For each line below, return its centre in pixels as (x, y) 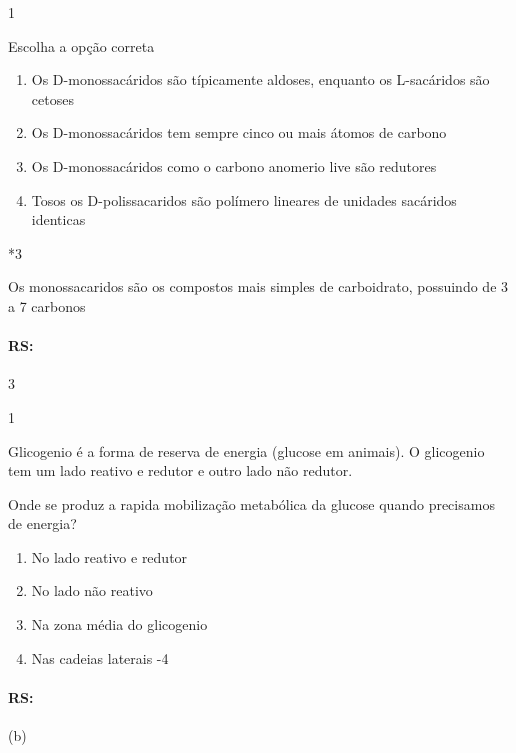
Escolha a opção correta (81, 45)
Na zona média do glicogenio (119, 624)
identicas (58, 219)
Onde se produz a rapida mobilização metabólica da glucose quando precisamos (251, 503)
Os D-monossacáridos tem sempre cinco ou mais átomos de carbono (239, 132)
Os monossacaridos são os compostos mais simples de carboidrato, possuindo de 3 (258, 286)
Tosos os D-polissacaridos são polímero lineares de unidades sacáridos (244, 199)
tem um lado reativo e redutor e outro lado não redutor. (180, 470)
